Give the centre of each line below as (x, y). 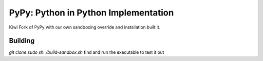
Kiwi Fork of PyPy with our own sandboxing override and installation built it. (85, 27)
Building (22, 41)
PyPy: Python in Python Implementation (91, 13)
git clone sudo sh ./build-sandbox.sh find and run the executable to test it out (86, 52)
